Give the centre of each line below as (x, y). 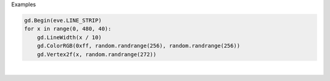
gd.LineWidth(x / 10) (69, 37)
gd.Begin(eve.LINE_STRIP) (63, 20)
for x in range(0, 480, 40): (68, 29)
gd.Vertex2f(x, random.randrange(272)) (97, 54)
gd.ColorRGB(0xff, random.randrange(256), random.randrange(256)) (139, 46)
